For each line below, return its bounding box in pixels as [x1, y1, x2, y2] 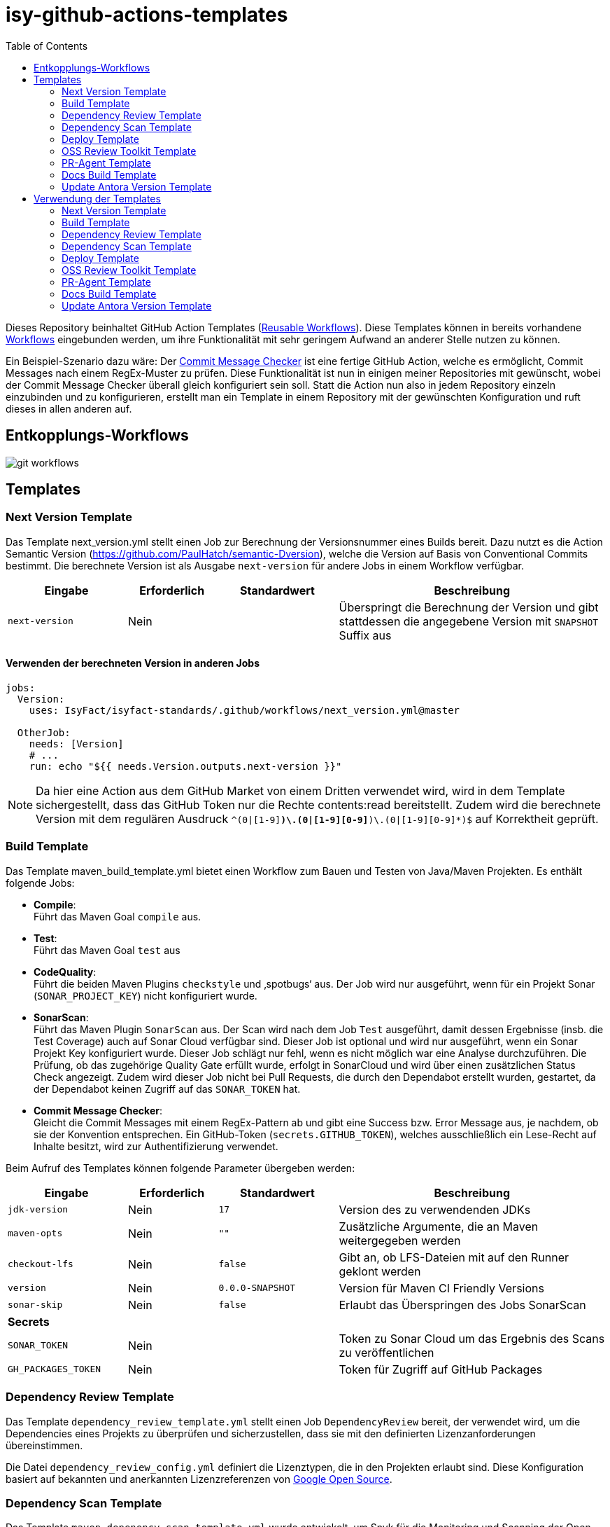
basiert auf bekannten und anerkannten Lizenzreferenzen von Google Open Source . [6, 1472, 392, 1485]
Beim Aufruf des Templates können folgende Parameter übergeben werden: [6, 1161, 355, 1174]
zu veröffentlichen [339, 1345, 434, 1360]
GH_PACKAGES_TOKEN [8, 1364, 101, 1375]
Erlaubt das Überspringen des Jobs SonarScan [339, 1297, 586, 1312]
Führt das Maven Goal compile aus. [34, 910, 201, 923]
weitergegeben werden [339, 1233, 461, 1248]
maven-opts [8, 1228, 63, 1239]
